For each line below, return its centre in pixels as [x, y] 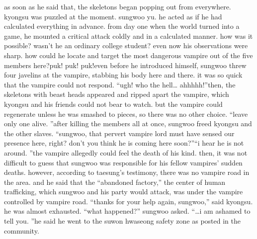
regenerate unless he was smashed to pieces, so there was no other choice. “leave [126, 114]
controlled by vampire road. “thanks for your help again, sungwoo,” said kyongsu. [128, 201]
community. [22, 230]
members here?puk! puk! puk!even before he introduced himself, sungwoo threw [125, 65]
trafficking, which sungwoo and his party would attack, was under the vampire [124, 192]
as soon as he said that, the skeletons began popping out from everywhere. [118, 6]
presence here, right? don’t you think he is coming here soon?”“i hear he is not [124, 143]
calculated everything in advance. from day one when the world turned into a [122, 26]
